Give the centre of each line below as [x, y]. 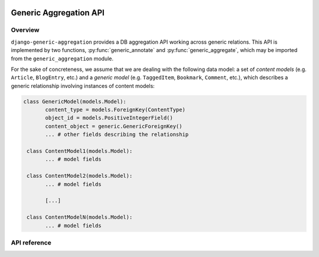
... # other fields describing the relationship [117, 135]
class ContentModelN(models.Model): [80, 217]
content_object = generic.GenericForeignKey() [114, 126]
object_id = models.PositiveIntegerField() [109, 118]
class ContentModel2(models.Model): [80, 176]
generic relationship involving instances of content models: [83, 86]
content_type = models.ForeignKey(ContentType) [115, 110]
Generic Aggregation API [58, 13]
